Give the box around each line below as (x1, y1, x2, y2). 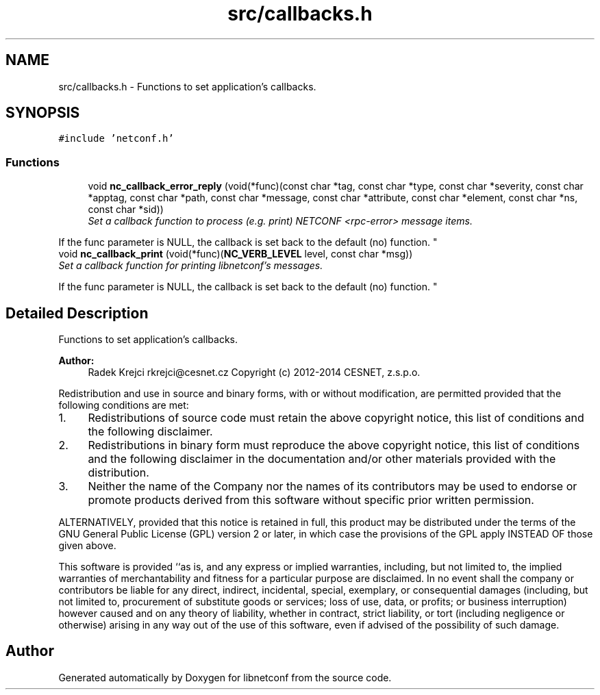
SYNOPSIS (5, 104, 80, 122)
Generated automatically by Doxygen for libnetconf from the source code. (58, 671, 392, 683)
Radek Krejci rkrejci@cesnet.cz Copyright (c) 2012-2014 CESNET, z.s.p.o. (88, 366, 421, 379)
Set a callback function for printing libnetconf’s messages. (58, 260, 323, 272)
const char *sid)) (88, 203, 164, 216)
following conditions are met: (58, 399, 189, 412)
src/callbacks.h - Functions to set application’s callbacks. (58, 80, 316, 92)
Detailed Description (5, 304, 149, 322)
